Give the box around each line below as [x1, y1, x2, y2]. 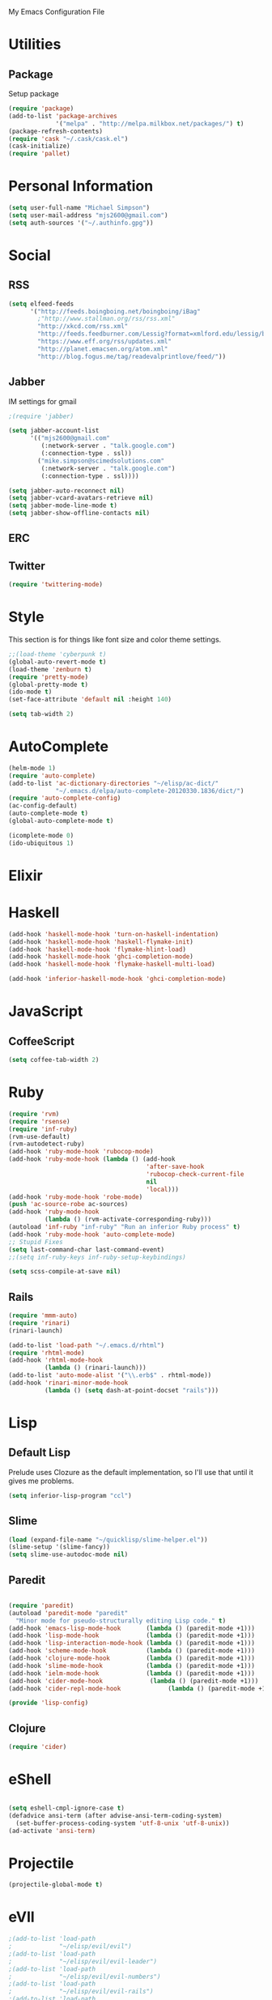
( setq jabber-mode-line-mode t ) [8, 501, 117, 510]
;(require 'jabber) [8, 412, 74, 420]
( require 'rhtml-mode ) [8, 1349, 85, 1357]
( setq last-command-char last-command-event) [8, 1245, 164, 1254]
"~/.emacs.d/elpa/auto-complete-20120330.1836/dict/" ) [55, 787, 244, 795]
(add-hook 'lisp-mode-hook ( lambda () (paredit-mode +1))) [8, 1631, 255, 1640]
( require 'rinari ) [8, 1319, 70, 1327]
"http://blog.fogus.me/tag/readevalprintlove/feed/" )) [37, 352, 227, 360]
